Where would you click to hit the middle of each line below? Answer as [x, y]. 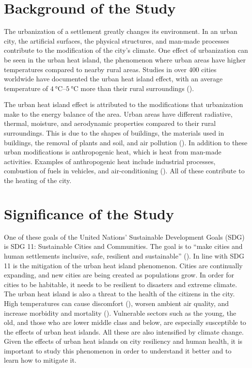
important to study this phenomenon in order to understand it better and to [118, 350]
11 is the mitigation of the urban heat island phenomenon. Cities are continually [123, 265]
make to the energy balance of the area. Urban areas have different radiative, [118, 114]
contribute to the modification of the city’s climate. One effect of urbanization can [126, 50]
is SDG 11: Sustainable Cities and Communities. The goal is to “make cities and [123, 246]
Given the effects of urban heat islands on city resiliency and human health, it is [123, 341]
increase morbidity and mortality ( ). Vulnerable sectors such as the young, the [120, 313]
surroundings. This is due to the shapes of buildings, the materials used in [114, 133]
